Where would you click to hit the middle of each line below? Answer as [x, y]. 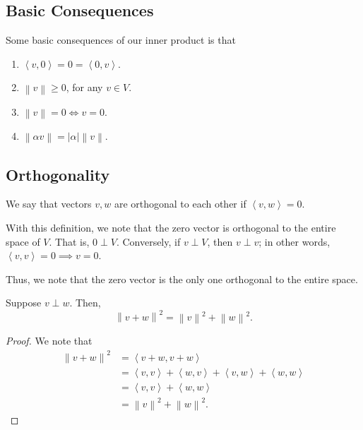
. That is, [69, 241]
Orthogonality [58, 174]
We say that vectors [49, 204]
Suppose [24, 303]
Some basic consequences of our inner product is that [121, 40]
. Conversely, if [148, 241]
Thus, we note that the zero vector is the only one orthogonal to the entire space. [182, 279]
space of [23, 241]
